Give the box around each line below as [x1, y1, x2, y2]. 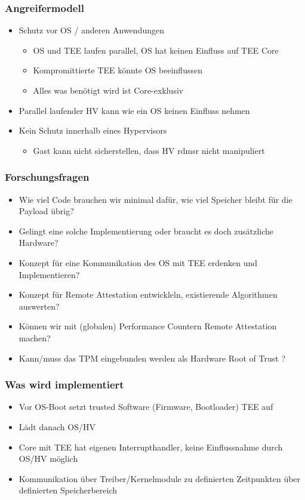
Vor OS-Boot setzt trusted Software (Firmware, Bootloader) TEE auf [19, 400, 273, 413]
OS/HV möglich [19, 452, 78, 465]
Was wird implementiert [5, 377, 124, 392]
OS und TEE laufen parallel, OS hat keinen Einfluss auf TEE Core [33, 44, 279, 56]
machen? [19, 331, 51, 344]
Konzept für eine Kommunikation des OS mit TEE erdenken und [19, 256, 257, 268]
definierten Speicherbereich [19, 484, 118, 496]
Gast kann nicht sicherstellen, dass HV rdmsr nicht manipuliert [33, 144, 265, 156]
